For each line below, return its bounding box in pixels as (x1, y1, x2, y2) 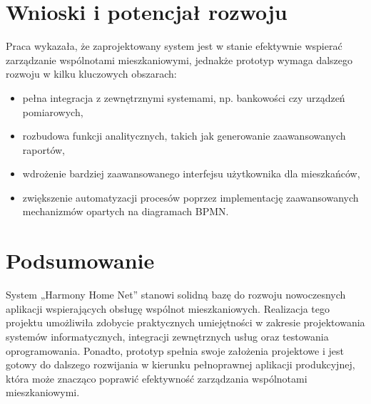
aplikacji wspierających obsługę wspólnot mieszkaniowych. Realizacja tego (6, 301, 330, 316)
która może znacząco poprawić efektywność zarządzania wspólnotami (6, 371, 308, 385)
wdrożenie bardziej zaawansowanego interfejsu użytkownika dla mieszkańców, (22, 166, 360, 181)
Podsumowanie (6, 246, 155, 275)
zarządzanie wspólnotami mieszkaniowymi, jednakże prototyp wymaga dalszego (6, 52, 353, 67)
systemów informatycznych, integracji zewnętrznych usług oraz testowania (6, 328, 329, 343)
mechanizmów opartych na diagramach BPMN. (22, 204, 229, 219)
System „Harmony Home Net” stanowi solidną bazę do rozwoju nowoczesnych (6, 287, 346, 302)
